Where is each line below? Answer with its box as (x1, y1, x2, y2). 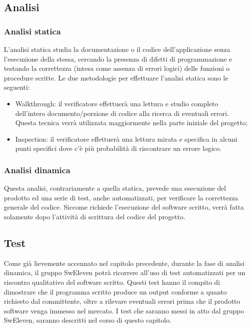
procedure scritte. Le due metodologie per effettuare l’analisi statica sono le (4, 72, 228, 82)
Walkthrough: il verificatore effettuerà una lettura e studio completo (15, 98, 218, 108)
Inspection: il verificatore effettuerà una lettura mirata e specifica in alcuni (15, 133, 237, 144)
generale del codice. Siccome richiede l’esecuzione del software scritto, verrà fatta (4, 202, 244, 212)
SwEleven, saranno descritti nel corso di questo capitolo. (4, 315, 171, 325)
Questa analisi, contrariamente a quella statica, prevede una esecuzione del (4, 183, 226, 193)
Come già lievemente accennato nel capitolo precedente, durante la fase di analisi (4, 258, 245, 268)
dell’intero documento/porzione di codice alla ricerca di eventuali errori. (15, 108, 229, 118)
